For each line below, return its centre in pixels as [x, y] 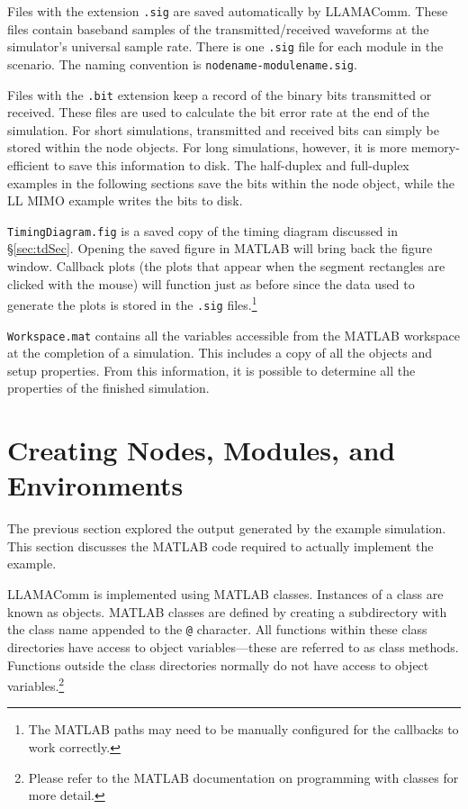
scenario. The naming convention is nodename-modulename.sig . [182, 64]
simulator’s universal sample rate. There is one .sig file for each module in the [225, 46]
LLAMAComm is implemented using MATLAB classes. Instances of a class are [225, 594]
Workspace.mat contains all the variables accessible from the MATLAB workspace [234, 335]
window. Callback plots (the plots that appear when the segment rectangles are [226, 266]
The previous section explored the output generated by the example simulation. [227, 528]
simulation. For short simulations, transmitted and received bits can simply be [224, 129]
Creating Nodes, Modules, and [202, 450]
